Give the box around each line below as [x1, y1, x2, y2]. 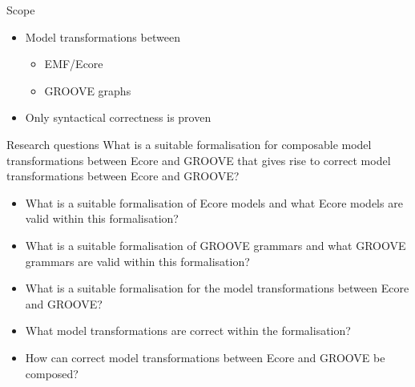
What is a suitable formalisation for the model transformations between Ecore [25, 280, 409, 296]
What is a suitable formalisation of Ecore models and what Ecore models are [25, 194, 403, 211]
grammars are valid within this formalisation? [25, 252, 250, 269]
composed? [25, 365, 79, 381]
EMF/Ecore [44, 55, 103, 72]
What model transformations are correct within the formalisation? [25, 322, 351, 339]
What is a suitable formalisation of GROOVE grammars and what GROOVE [25, 236, 406, 253]
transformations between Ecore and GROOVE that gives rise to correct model [6, 151, 391, 168]
